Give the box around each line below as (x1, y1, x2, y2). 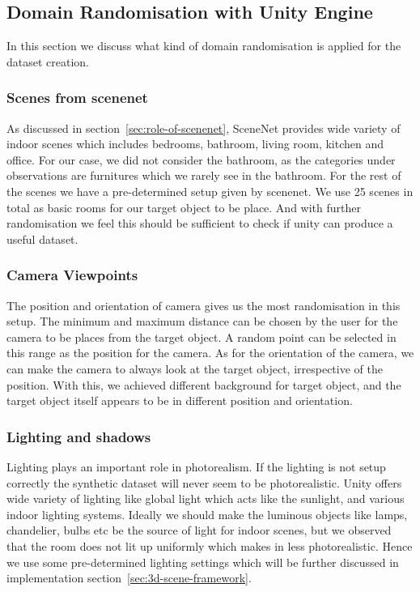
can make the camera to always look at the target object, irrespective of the (6, 360, 383, 377)
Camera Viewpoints (6, 265, 138, 285)
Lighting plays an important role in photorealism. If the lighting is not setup (6, 458, 386, 475)
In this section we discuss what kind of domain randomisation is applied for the (6, 37, 401, 54)
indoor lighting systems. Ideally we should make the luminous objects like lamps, (6, 505, 408, 522)
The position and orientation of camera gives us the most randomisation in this (6, 296, 401, 313)
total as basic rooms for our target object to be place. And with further (6, 198, 361, 215)
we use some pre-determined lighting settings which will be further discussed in (6, 553, 399, 570)
